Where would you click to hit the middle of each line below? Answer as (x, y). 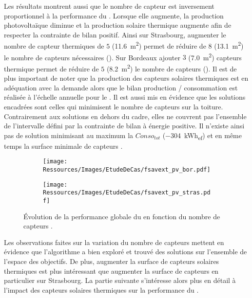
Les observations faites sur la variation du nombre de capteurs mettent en (114, 242)
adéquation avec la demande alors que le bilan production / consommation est (121, 87)
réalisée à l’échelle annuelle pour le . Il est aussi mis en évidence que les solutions (125, 97)
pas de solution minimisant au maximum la (69, 135)
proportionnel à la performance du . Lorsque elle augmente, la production (114, 15)
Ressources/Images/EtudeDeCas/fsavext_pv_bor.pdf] (127, 170)
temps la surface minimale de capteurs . (63, 146)
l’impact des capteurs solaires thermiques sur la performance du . (101, 289)
